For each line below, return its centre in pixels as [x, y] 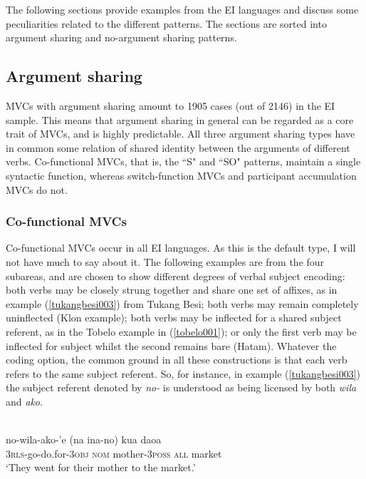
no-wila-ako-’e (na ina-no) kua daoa [84, 439]
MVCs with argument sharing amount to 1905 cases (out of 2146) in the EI [171, 105]
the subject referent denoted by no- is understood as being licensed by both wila [181, 387]
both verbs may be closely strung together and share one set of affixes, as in [172, 290]
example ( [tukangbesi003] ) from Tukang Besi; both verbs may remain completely [182, 303]
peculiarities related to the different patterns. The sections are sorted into [166, 23]
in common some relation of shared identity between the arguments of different [178, 147]
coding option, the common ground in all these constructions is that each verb [177, 360]
